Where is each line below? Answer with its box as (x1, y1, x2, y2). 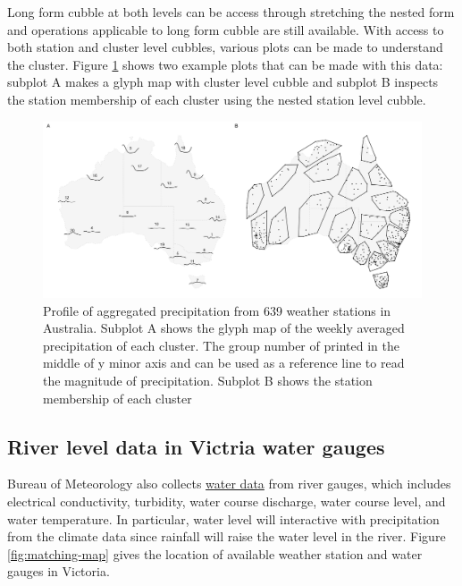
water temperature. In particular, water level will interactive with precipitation (7, 509, 440, 528)
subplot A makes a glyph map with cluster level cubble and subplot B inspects (7, 72, 439, 91)
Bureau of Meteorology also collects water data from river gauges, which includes (7, 474, 451, 493)
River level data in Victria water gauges (7, 432, 385, 460)
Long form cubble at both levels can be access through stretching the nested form (7, 3, 455, 21)
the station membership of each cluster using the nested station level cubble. (7, 89, 426, 108)
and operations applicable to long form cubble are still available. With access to (7, 20, 444, 38)
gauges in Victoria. (7, 562, 110, 581)
